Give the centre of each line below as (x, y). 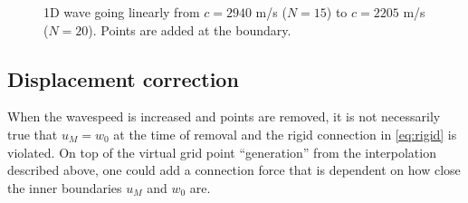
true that (33, 134)
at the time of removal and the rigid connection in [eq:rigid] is (285, 134)
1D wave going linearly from (122, 12)
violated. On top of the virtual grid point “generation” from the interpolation (222, 152)
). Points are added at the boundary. (190, 29)
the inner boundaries (65, 187)
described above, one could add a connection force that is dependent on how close (234, 170)
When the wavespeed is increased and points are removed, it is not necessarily (224, 116)
